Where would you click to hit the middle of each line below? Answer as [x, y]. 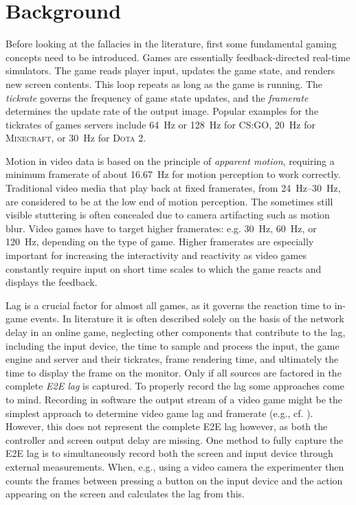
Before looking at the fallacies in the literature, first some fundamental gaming [171, 44]
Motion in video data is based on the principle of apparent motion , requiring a [170, 160]
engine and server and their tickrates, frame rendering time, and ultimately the [172, 359]
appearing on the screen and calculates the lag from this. [125, 494]
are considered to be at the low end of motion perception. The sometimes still [169, 201]
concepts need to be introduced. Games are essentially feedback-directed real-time [178, 57]
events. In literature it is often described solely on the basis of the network [187, 318]
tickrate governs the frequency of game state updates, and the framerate [157, 97]
